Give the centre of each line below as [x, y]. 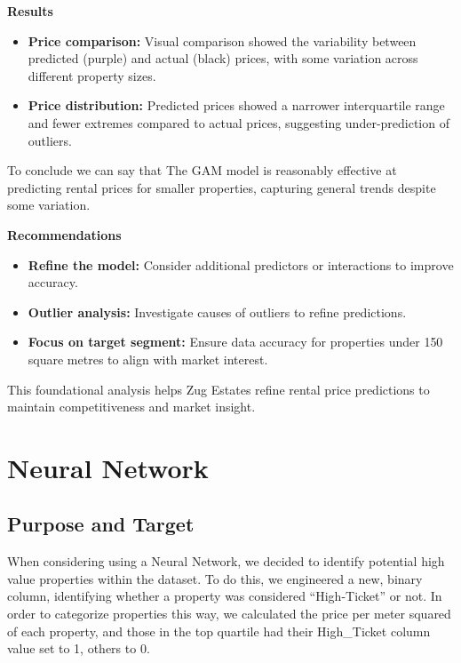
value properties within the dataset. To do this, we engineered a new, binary [215, 578]
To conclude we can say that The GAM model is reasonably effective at [202, 170]
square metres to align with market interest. [148, 359]
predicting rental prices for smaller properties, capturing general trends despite [222, 187]
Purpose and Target [101, 524]
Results [30, 11]
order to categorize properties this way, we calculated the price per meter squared [229, 614]
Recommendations [64, 234]
